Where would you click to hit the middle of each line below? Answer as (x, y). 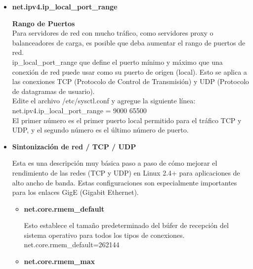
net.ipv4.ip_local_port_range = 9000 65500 (79, 110)
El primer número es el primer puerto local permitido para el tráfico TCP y (127, 120)
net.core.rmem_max (60, 261)
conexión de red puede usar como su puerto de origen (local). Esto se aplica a (129, 71)
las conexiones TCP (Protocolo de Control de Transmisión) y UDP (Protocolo (130, 81)
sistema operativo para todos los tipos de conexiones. (104, 235)
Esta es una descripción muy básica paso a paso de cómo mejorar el (115, 163)
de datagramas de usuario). (53, 91)
